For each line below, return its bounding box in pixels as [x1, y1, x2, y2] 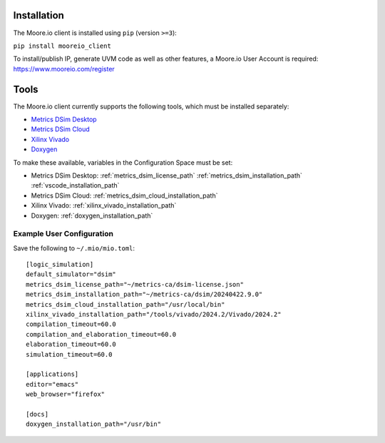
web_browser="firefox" [26, 390, 106, 399]
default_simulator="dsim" [26, 270, 117, 278]
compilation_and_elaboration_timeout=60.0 [26, 330, 177, 338]
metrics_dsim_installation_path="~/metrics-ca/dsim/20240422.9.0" [26, 290, 263, 299]
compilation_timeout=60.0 [26, 320, 117, 328]
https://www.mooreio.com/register [13, 64, 115, 73]
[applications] [26, 370, 79, 378]
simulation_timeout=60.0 [26, 350, 113, 358]
